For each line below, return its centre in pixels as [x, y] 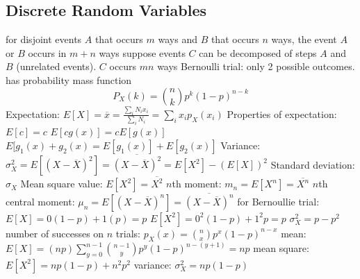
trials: [128, 233]
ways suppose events [142, 52]
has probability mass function [69, 79]
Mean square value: [62, 184]
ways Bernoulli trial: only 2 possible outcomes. [256, 66]
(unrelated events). [56, 66]
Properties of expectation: [282, 113]
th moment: [197, 184]
